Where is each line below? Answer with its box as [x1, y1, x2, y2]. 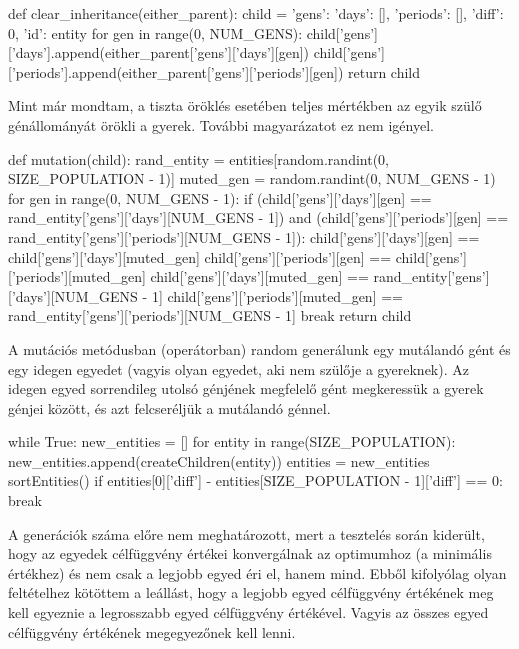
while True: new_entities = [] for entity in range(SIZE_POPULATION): [8, 431, 456, 452]
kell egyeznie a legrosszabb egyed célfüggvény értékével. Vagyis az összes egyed [8, 602, 489, 623]
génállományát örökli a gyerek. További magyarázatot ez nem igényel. [8, 114, 434, 135]
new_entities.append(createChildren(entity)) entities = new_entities [8, 450, 430, 471]
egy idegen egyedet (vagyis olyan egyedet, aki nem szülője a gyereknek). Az [8, 358, 469, 379]
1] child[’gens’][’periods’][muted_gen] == [151, 285, 403, 306]
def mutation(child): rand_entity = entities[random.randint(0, [8, 148, 389, 169]
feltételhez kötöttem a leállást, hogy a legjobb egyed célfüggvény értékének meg [8, 582, 494, 603]
